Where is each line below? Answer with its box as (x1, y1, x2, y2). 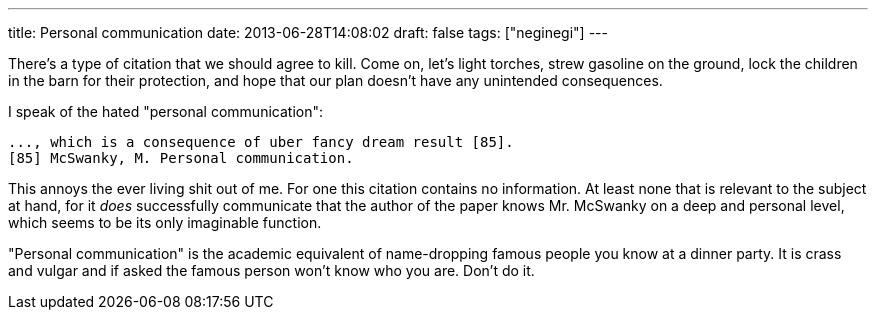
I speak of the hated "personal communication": (8, 103, 323, 120)
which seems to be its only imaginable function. (8, 214, 322, 231)
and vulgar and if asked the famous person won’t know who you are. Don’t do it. (8, 262, 535, 279)
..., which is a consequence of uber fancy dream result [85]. (8, 134, 514, 150)
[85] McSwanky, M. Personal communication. (8, 150, 354, 166)
